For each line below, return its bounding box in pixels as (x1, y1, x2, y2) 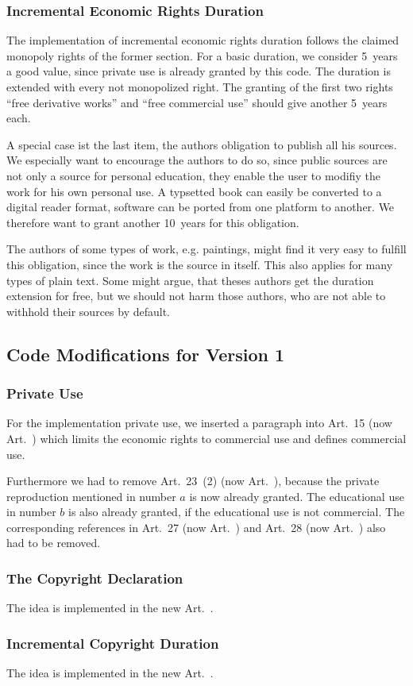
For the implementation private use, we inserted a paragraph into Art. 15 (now (6, 414, 392, 431)
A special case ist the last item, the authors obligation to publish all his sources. (6, 136, 397, 152)
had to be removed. (6, 534, 101, 551)
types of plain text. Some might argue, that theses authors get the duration (6, 272, 374, 288)
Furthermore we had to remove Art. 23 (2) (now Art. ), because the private (6, 472, 380, 489)
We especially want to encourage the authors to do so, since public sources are (6, 152, 388, 168)
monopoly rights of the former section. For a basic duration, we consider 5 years (6, 47, 398, 64)
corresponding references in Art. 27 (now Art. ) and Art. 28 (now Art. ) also (6, 518, 386, 535)
